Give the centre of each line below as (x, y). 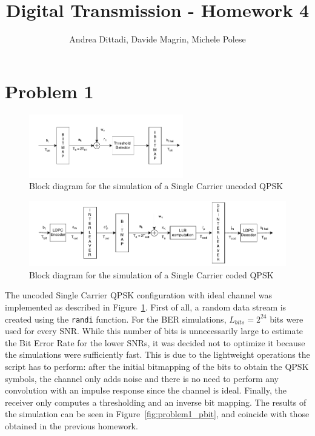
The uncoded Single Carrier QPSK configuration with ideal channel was (139, 295)
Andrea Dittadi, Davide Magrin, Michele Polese (157, 39)
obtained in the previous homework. (71, 425)
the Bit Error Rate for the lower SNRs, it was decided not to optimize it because (155, 342)
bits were (287, 319)
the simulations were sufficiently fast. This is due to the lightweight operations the (157, 354)
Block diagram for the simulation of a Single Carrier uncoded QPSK (156, 186)
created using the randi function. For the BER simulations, (116, 319)
